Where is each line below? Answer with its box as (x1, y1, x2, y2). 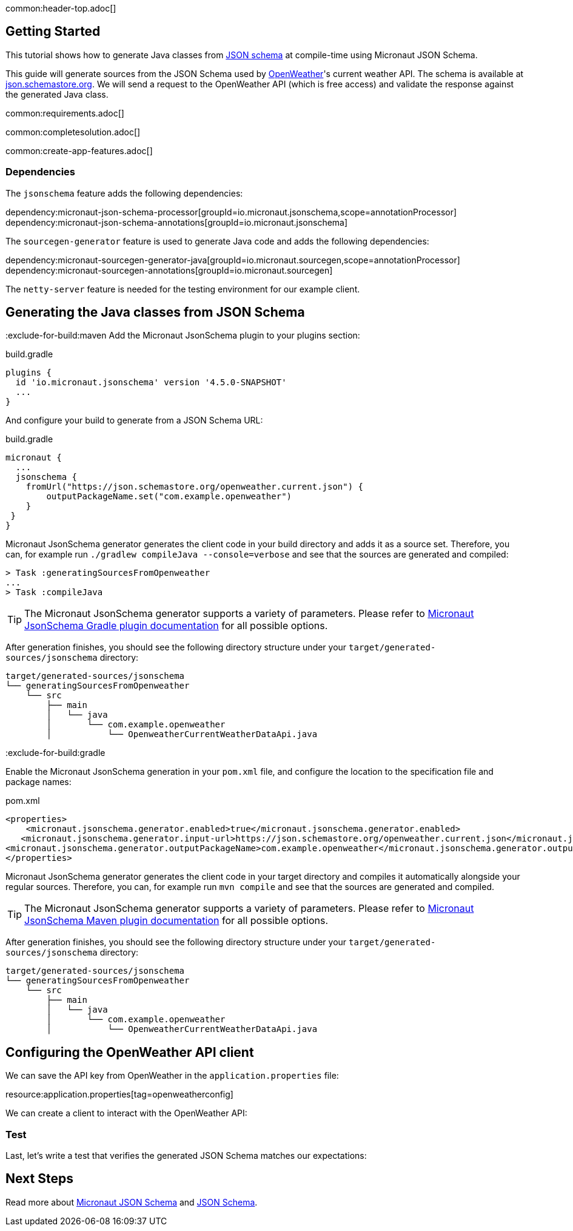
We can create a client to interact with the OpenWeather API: (5, 1108, 247, 1119)
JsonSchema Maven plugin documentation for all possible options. (24, 914, 329, 927)
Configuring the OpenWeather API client (5, 1044, 254, 1060)
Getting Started (5, 24, 101, 39)
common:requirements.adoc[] (5, 107, 124, 118)
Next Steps (5, 1171, 73, 1187)
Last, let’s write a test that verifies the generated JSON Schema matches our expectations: (5, 1150, 367, 1161)
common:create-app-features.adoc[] (5, 145, 153, 156)
